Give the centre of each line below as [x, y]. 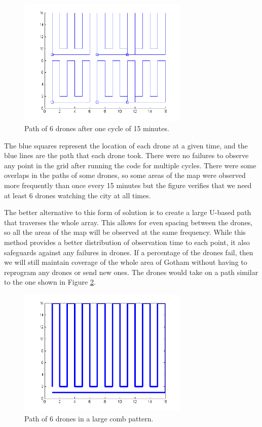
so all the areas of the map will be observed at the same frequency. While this [125, 232]
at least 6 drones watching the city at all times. [78, 195]
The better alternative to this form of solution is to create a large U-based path [128, 212]
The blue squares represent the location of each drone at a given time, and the [126, 145]
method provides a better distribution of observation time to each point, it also [127, 242]
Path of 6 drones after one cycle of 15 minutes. [97, 128]
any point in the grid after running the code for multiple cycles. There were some [130, 165]
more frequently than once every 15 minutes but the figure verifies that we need [128, 185]
